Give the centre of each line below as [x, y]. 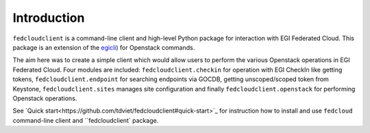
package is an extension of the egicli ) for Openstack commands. [104, 47]
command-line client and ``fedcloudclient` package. [86, 120]
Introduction [49, 18]
